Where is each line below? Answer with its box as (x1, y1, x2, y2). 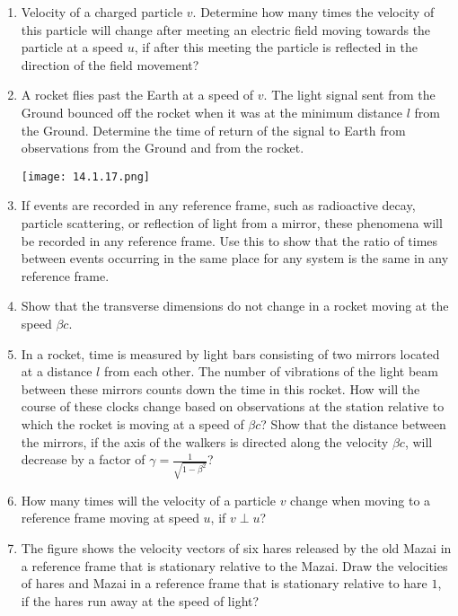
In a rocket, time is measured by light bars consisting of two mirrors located (21, 344, 440, 363)
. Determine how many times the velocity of (192, 3, 435, 21)
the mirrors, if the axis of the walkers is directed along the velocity (21, 432, 389, 451)
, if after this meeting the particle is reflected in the (134, 38, 418, 57)
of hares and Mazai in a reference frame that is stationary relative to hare (21, 574, 427, 593)
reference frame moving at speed (21, 508, 199, 527)
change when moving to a (290, 490, 431, 509)
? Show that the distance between (260, 414, 446, 433)
